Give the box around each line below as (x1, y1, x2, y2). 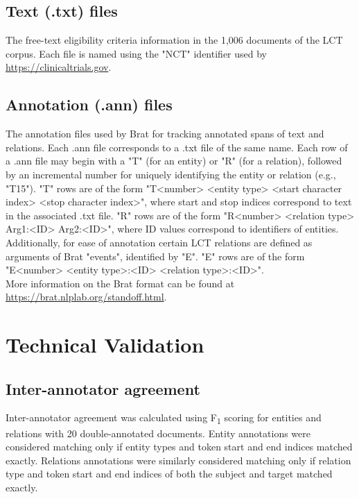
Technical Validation (6, 330, 204, 359)
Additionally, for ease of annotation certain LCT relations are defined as (6, 235, 313, 249)
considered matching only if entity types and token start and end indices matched (6, 439, 353, 454)
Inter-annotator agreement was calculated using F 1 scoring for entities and (6, 410, 322, 427)
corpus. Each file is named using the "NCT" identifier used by (6, 46, 267, 60)
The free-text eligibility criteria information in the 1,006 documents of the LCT (6, 33, 343, 47)
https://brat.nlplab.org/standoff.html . (6, 289, 167, 304)
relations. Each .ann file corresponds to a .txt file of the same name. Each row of (6, 139, 348, 154)
